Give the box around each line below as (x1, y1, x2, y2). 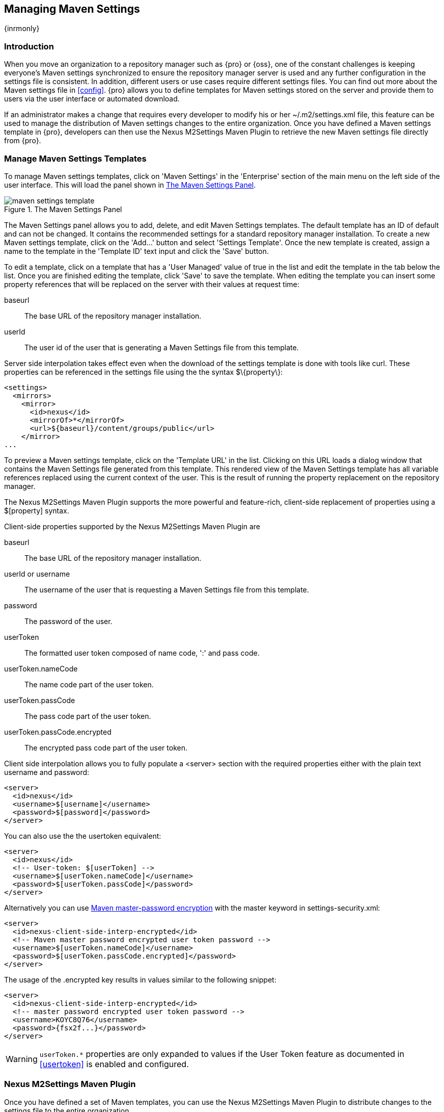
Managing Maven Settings (4, 3, 140, 15)
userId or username (4, 569, 70, 578)
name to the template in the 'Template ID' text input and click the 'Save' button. (4, 246, 269, 255)
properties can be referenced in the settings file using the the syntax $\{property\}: (4, 367, 283, 376)
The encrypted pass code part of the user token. (24, 743, 188, 752)
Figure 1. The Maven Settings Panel (4, 204, 122, 214)
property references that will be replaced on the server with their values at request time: (4, 279, 299, 289)
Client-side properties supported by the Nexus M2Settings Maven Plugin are (4, 522, 261, 531)
